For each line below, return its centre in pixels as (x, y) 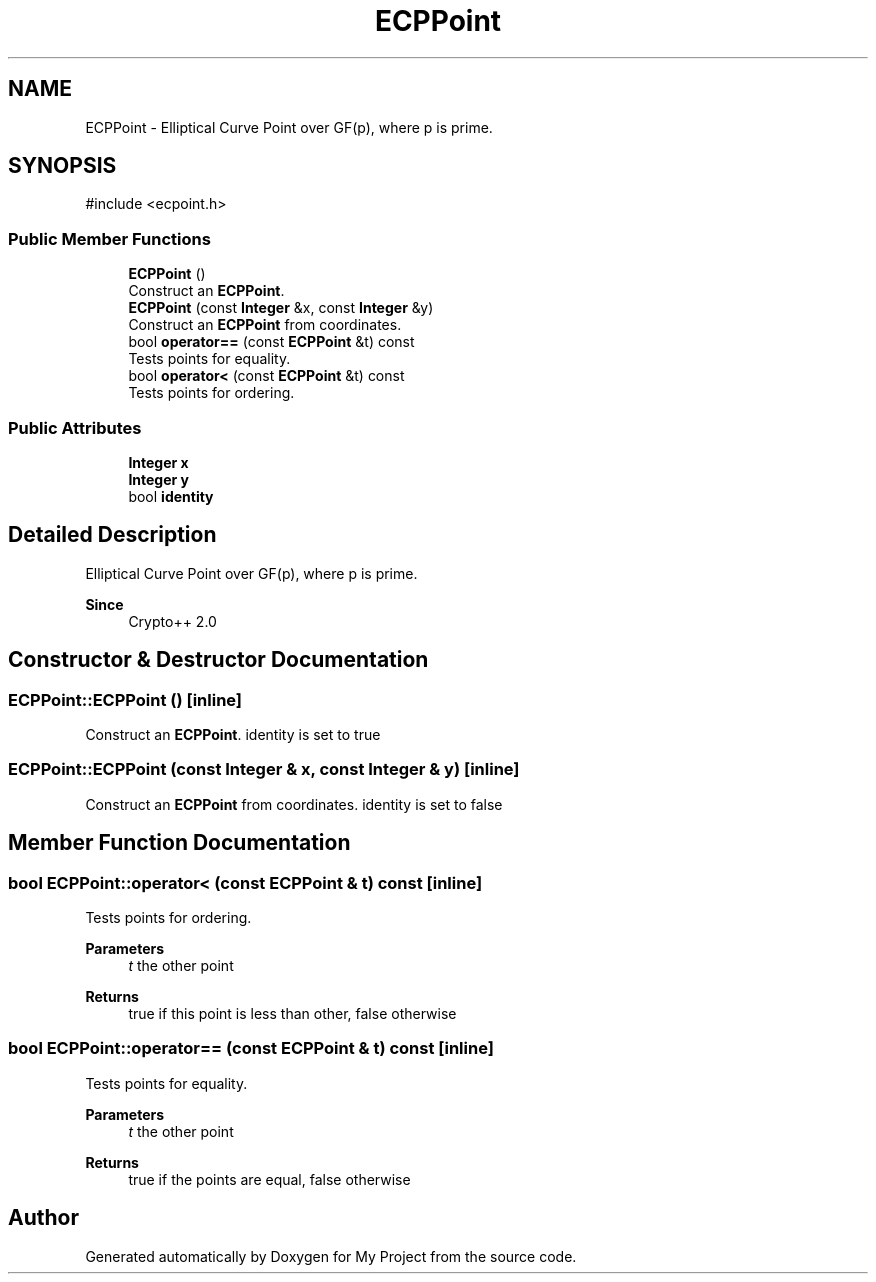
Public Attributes (75, 427)
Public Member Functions (109, 238)
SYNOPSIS (62, 166)
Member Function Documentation (179, 843)
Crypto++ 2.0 (172, 621)
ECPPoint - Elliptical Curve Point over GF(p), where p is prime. (289, 127)
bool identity (171, 496)
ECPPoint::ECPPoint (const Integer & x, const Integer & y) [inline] (264, 769)
